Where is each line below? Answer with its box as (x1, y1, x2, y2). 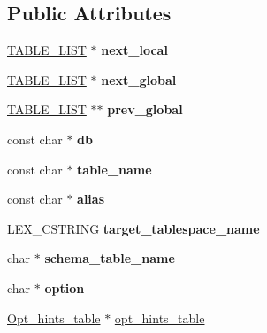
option (44, 278, 85, 297)
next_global (101, 70, 177, 89)
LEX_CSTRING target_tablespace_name (7, 219, 260, 237)
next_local (101, 41, 168, 59)
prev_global (107, 100, 183, 119)
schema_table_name (44, 249, 175, 267)
